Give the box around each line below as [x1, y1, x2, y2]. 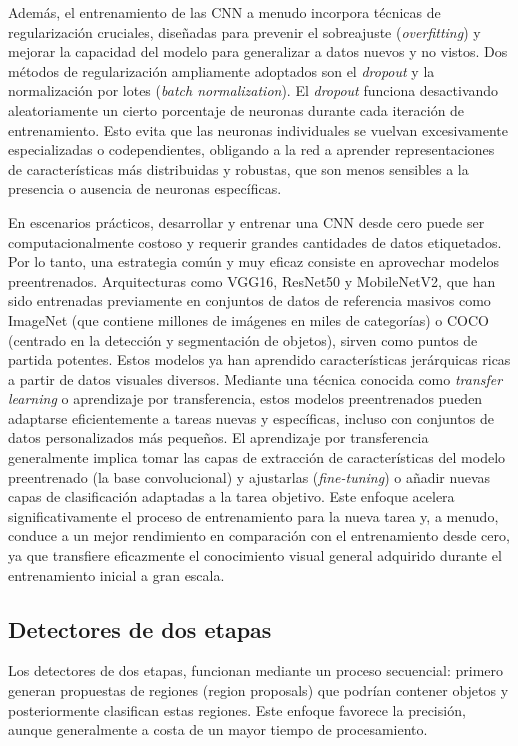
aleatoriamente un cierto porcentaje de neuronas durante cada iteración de [8, 99, 465, 120]
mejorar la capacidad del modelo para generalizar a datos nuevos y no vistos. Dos [8, 41, 508, 62]
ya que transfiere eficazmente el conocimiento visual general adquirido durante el [8, 545, 502, 566]
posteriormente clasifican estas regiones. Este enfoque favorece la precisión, [8, 699, 466, 720]
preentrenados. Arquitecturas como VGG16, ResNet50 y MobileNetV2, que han [8, 270, 496, 291]
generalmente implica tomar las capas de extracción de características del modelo [8, 447, 506, 468]
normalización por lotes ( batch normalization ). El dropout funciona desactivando [8, 80, 499, 101]
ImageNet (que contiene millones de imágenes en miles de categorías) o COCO [8, 309, 489, 330]
